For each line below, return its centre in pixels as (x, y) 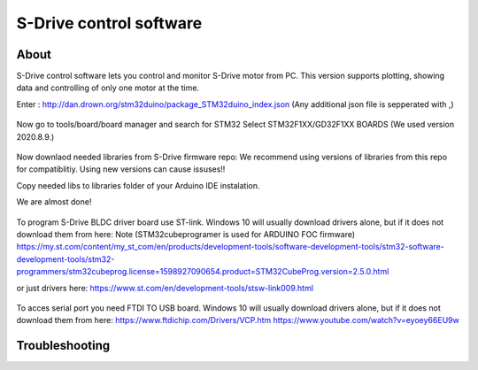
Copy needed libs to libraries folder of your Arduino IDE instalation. (138, 185)
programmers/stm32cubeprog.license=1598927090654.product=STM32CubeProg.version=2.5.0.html (203, 272)
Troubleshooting (63, 346)
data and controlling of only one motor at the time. (108, 88)
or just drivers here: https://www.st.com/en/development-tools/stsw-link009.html (165, 288)
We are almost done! (54, 202)
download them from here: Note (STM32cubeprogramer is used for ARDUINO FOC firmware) (186, 234)
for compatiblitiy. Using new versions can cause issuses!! (121, 169)
